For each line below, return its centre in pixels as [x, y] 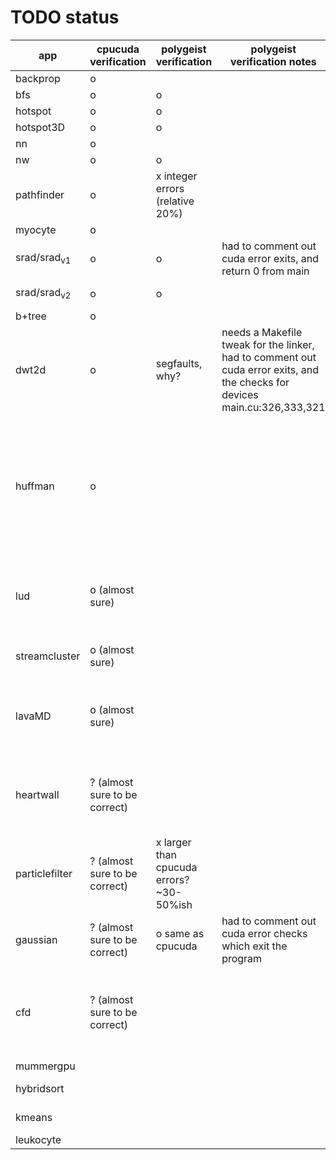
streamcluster [48, 656]
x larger [173, 842]
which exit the [254, 946]
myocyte [36, 229]
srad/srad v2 [43, 293]
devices [240, 394]
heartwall [37, 794]
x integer [176, 176]
